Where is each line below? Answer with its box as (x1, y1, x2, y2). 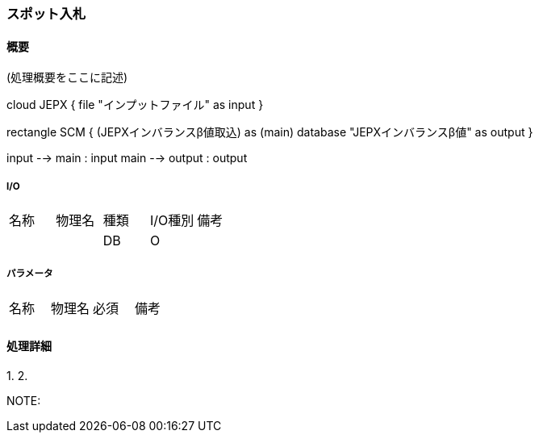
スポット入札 (6, 6, 86, 22)
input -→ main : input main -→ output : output (6, 151, 248, 165)
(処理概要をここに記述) (6, 70, 128, 85)
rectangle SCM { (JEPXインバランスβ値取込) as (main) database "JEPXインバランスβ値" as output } (6, 125, 533, 140)
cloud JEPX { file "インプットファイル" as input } (6, 98, 264, 112)
